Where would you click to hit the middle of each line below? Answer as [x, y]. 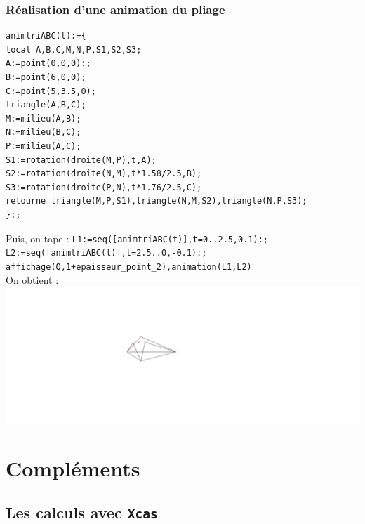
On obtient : [32, 279]
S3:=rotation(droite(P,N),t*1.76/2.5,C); [104, 187]
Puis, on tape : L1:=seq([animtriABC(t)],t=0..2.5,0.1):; [137, 238]
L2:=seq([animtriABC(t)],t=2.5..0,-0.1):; [106, 253]
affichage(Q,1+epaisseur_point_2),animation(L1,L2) [129, 267]
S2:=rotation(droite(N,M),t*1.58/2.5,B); [104, 174]
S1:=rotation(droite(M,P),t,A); [81, 160]
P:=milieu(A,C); [44, 146]
